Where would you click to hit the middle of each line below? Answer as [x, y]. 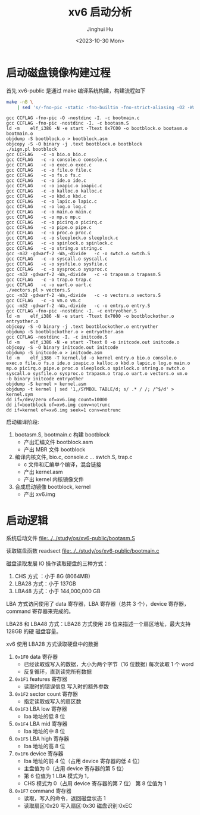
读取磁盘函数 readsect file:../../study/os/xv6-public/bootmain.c [83, 551]
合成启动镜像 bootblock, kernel [53, 487]
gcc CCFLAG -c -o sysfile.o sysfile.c [57, 264]
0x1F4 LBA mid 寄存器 [41, 724]
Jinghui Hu [100, 29]
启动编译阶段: [23, 422]
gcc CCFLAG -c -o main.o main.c [49, 212]
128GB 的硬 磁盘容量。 [34, 631]
